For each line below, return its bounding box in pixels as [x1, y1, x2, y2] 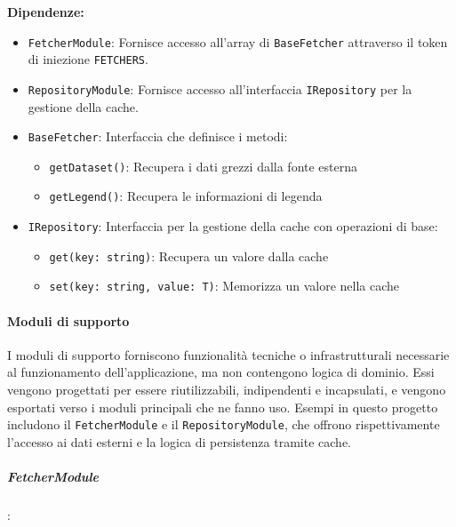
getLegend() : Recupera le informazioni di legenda [49, 187, 323, 205]
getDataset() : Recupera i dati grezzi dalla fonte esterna [49, 156, 358, 175]
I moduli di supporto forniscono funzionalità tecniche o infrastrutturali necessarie [7, 345, 450, 363]
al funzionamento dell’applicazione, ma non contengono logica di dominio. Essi [7, 363, 435, 381]
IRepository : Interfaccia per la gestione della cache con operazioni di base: [28, 217, 438, 236]
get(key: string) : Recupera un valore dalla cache [49, 246, 329, 265]
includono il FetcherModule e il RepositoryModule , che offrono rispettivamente [7, 415, 440, 434]
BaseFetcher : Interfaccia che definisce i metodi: [28, 127, 288, 146]
